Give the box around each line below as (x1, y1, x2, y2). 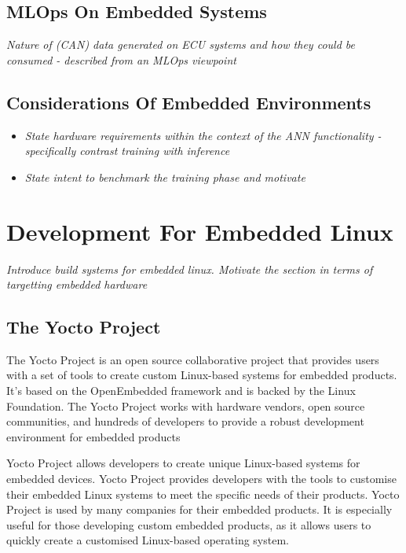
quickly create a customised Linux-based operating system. (6, 532, 289, 548)
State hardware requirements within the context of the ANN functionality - (24, 127, 382, 143)
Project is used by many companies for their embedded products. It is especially (6, 501, 393, 518)
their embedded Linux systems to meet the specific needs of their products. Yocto (6, 485, 400, 502)
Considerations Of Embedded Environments (6, 90, 371, 114)
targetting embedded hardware (6, 276, 148, 293)
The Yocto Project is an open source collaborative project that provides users (6, 351, 379, 367)
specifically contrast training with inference (24, 142, 230, 159)
